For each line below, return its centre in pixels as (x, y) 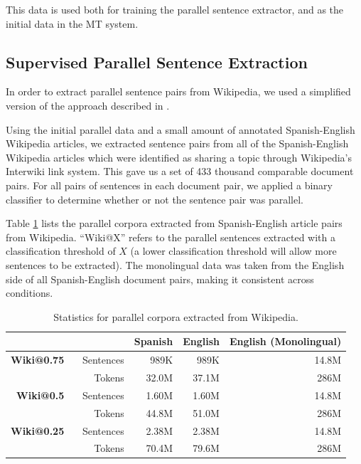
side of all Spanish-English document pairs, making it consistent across (160, 279)
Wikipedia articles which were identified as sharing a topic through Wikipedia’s (179, 157)
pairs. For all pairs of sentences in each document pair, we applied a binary (169, 185)
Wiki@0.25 (38, 430)
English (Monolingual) (285, 341)
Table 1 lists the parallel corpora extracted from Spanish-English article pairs (174, 223)
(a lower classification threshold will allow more (233, 251)
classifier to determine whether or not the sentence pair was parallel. (155, 199)
